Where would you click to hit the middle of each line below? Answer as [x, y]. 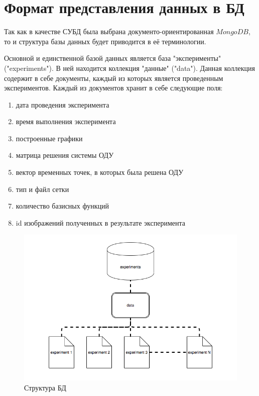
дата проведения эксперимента [62, 104]
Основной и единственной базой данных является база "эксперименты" [113, 58]
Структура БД [45, 387]
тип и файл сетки [42, 189]
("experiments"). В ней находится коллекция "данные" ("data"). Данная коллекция [129, 68]
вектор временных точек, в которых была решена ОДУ [100, 172]
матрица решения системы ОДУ [65, 155]
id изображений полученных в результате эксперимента [101, 222]
